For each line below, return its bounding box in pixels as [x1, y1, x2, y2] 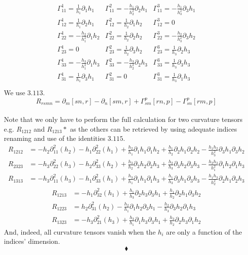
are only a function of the [166, 226, 242, 237]
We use [4, 87, 25, 98]
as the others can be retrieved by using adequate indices [70, 123, 237, 134]
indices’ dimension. [4, 236, 60, 246]
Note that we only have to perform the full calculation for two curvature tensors [4, 114, 243, 124]
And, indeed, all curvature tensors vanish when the [4, 226, 156, 237]
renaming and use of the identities [4, 133, 106, 143]
